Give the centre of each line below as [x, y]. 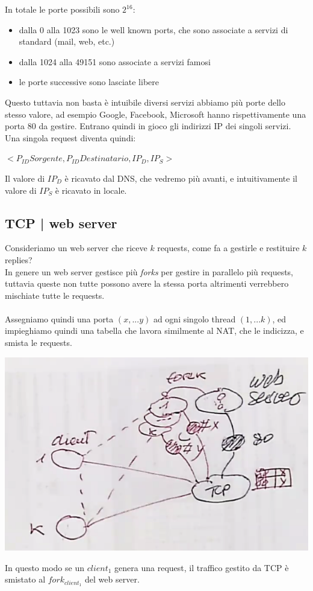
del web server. [112, 579]
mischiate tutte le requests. [55, 295]
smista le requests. [39, 343]
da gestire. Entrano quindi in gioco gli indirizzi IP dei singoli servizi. [165, 126]
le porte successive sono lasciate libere [89, 82]
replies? [19, 259]
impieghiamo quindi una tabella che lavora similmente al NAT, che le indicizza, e [154, 331]
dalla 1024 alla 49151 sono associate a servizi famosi [115, 61]
